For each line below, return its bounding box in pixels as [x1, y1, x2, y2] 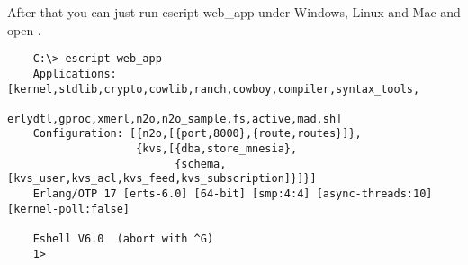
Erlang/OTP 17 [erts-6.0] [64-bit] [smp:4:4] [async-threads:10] [32, 187, 433, 201]
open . [7, 20, 41, 39]
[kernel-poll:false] [7, 202, 130, 215]
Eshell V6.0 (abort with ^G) [32, 233, 214, 246]
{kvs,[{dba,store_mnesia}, [136, 142, 298, 156]
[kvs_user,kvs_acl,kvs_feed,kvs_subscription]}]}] [7, 172, 317, 186]
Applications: [32, 67, 117, 80]
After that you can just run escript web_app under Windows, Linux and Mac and [7, 3, 461, 21]
